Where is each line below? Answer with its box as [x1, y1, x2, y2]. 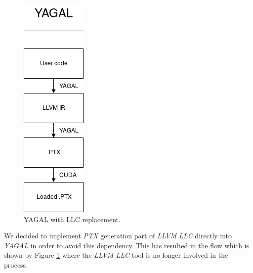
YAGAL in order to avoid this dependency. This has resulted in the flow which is [4, 240, 249, 250]
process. [4, 259, 28, 270]
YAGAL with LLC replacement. [24, 214, 121, 224]
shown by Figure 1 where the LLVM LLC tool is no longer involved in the [4, 250, 228, 260]
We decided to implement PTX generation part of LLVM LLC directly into [4, 230, 232, 241]
